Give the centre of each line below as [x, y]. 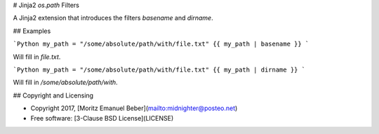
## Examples [32, 31]
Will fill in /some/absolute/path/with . [66, 82]
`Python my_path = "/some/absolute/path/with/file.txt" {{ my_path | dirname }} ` [159, 69]
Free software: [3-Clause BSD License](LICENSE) [102, 118]
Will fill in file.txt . [37, 57]
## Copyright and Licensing [53, 95]
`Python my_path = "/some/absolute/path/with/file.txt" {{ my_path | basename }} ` [161, 44]
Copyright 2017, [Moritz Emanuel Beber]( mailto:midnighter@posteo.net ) [134, 108]
